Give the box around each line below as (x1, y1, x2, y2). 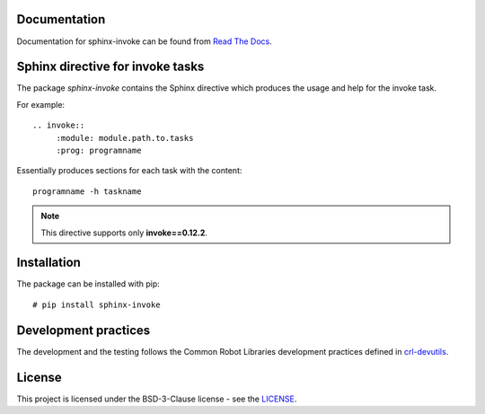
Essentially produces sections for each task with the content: (16, 165, 242, 176)
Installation (16, 255, 81, 270)
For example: (16, 99, 66, 110)
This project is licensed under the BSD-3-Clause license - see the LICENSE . (16, 393, 297, 404)
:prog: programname (56, 145, 142, 155)
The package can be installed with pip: (16, 278, 161, 289)
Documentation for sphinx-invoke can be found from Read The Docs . (16, 36, 273, 47)
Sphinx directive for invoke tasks (16, 59, 205, 75)
